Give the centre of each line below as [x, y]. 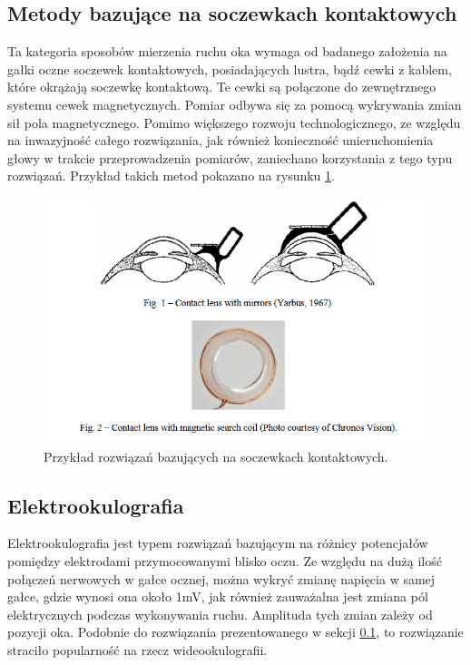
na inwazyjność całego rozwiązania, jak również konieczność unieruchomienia [221, 140]
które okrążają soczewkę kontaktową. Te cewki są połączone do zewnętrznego [222, 87]
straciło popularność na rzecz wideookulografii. [137, 649]
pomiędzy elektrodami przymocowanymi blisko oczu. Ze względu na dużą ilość [225, 560]
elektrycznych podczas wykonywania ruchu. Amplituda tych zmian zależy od [220, 614]
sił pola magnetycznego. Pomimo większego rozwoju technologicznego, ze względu [234, 122]
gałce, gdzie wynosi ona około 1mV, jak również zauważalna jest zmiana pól [218, 597]
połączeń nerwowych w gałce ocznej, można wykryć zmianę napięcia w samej [221, 578]
